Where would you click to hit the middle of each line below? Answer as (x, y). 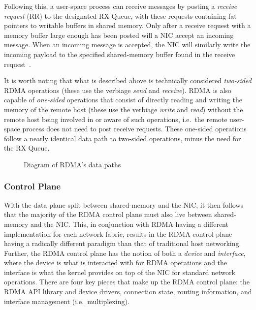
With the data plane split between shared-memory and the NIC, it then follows (124, 204)
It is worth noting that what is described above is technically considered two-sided (128, 80)
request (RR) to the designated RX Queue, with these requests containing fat (120, 15)
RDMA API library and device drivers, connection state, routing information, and (128, 292)
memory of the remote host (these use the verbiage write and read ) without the (124, 109)
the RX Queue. (27, 148)
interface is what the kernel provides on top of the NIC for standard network (120, 272)
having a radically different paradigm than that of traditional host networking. (123, 243)
